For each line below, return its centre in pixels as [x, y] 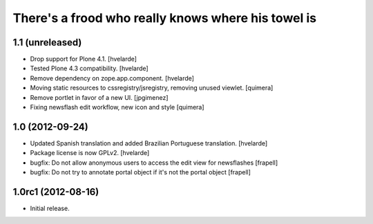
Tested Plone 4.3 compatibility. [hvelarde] [89, 68]
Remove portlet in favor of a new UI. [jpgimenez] [99, 97]
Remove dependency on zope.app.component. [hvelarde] [112, 78]
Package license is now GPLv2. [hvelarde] [90, 153]
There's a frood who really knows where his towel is [165, 18]
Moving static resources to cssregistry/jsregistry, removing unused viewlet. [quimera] [152, 88]
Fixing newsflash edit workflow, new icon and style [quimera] [117, 108]
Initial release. [50, 208]
